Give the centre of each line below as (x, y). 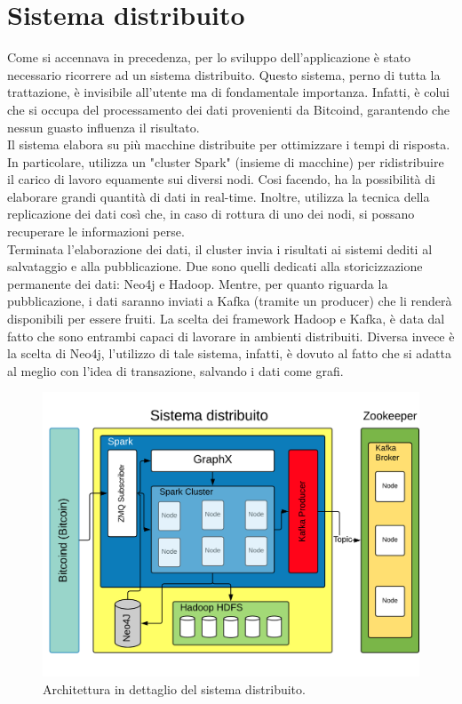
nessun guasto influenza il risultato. (104, 127)
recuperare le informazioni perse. (96, 232)
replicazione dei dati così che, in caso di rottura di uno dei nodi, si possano (211, 214)
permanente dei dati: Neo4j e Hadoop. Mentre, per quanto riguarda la (198, 283)
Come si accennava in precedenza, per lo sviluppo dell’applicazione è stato (209, 57)
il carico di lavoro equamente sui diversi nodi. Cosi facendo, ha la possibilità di (221, 179)
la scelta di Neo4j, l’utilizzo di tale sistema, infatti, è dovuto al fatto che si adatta (230, 353)
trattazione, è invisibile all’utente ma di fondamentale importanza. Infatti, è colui (228, 92)
